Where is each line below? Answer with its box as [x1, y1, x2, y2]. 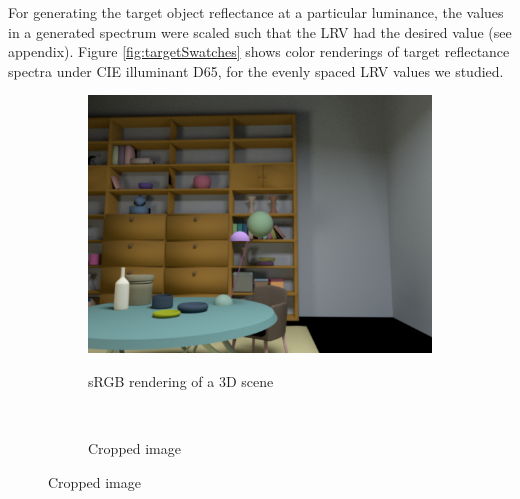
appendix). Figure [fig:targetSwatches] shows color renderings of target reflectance [8, 41, 510, 62]
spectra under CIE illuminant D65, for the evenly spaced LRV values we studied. [8, 60, 504, 81]
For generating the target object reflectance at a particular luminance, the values [8, 2, 504, 22]
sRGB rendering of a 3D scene [88, 370, 274, 391]
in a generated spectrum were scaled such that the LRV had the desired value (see [8, 21, 512, 42]
